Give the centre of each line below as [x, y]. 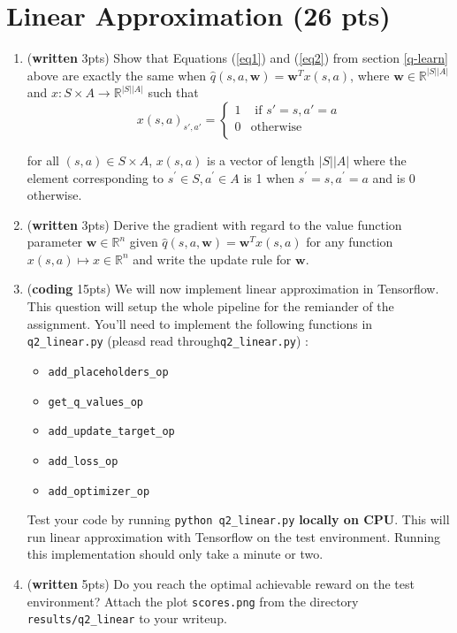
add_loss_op [83, 461]
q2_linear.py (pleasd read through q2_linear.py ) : [168, 341]
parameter [55, 242]
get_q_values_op [95, 402]
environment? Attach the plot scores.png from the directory [193, 601]
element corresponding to [95, 177]
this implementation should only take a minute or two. [175, 554]
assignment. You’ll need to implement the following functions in [200, 323]
